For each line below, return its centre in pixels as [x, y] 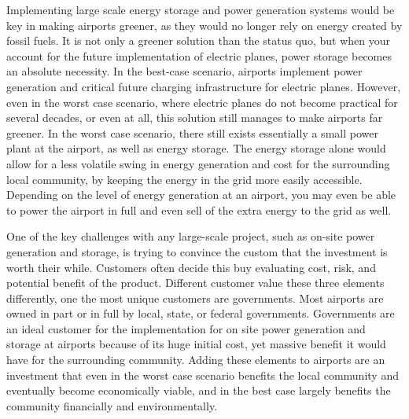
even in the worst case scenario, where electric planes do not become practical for [202, 102]
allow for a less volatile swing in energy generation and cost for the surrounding [198, 163]
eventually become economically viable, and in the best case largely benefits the [199, 390]
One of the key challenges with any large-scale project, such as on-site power [191, 236]
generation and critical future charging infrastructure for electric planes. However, [204, 86]
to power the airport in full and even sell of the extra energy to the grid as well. [199, 209]
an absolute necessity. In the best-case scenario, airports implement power [184, 71]
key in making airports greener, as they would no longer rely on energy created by [204, 25]
